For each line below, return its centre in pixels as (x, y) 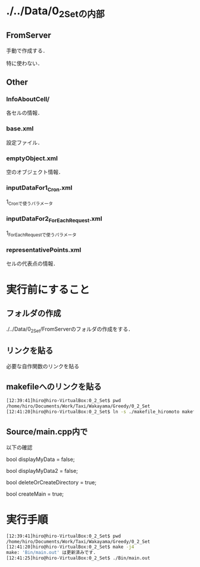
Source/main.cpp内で (47, 432)
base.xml (20, 129)
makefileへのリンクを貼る (54, 386)
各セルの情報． (24, 113)
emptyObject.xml (32, 158)
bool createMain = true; (35, 494)
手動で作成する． (27, 50)
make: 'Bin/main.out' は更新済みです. (51, 553)
